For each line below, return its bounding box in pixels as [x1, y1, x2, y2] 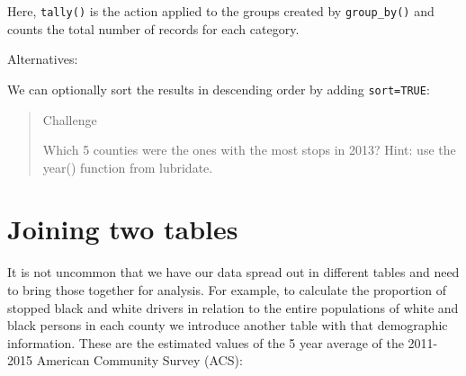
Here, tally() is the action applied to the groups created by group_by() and [7, 2, 435, 20]
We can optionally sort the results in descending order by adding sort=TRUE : [7, 79, 430, 98]
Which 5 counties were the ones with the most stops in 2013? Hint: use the [42, 140, 456, 159]
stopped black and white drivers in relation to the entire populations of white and [7, 298, 459, 317]
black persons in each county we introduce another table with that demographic [7, 316, 448, 335]
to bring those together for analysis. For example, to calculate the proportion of [7, 281, 446, 299]
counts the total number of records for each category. [7, 19, 300, 38]
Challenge [42, 110, 97, 129]
